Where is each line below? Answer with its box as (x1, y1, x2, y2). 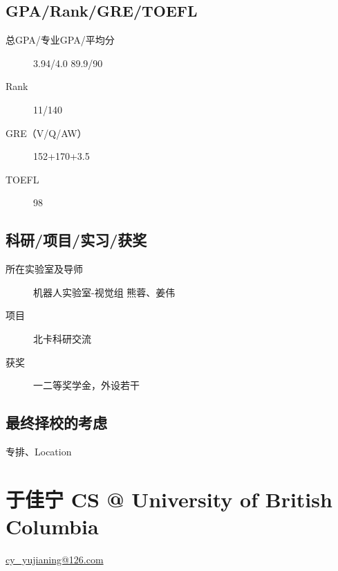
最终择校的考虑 (6, 412, 107, 433)
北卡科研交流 (33, 331, 91, 345)
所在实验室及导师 (6, 262, 83, 276)
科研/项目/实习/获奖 (6, 229, 147, 251)
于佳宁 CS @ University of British (6, 484, 332, 513)
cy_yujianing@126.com (6, 552, 104, 566)
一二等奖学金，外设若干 (33, 378, 140, 392)
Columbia (6, 511, 99, 540)
